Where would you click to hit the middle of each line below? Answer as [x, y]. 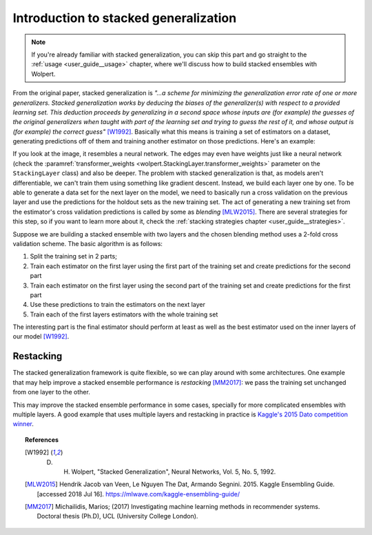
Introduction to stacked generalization [125, 18]
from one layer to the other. [52, 392]
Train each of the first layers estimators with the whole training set [124, 314]
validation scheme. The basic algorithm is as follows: [88, 243]
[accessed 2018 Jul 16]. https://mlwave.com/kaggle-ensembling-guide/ [138, 494]
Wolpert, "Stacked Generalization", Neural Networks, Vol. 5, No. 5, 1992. [174, 472]
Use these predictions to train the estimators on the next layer [118, 305]
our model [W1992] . [41, 336]
